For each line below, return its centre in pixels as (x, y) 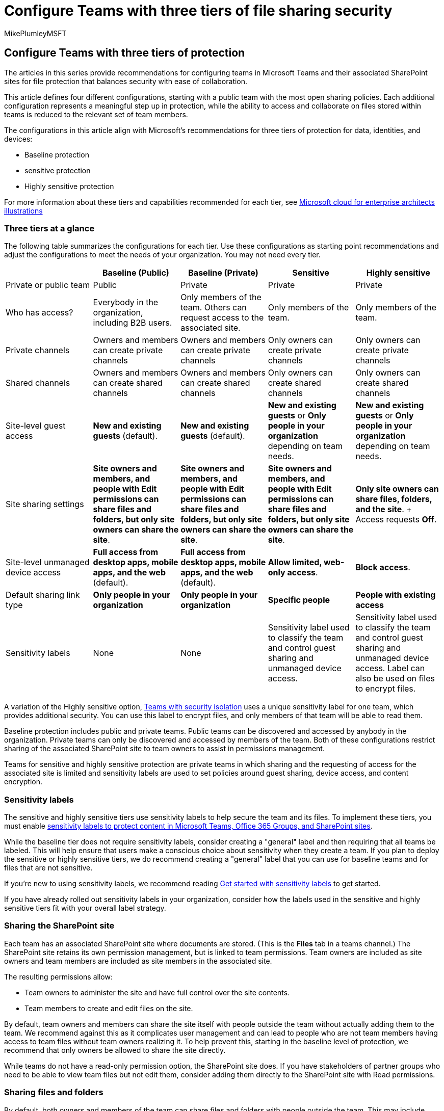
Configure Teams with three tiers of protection (125, 53)
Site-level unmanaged (48, 562)
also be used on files (395, 679)
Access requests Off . (396, 520)
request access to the (222, 318)
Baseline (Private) (223, 273)
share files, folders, (394, 499)
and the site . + (384, 509)
